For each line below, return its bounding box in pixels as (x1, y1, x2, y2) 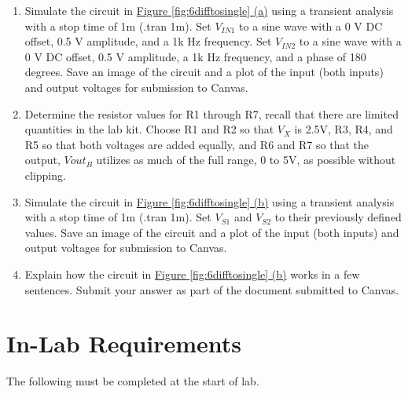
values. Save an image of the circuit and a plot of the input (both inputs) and (24, 224, 399, 240)
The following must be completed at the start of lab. (6, 373, 259, 389)
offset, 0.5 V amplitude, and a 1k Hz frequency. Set (24, 33, 272, 49)
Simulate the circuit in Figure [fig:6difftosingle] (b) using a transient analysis (24, 193, 395, 210)
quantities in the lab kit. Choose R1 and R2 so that (24, 121, 274, 137)
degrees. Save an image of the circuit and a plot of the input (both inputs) (24, 64, 384, 80)
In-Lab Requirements (6, 327, 242, 359)
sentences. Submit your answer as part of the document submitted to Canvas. (24, 281, 399, 297)
